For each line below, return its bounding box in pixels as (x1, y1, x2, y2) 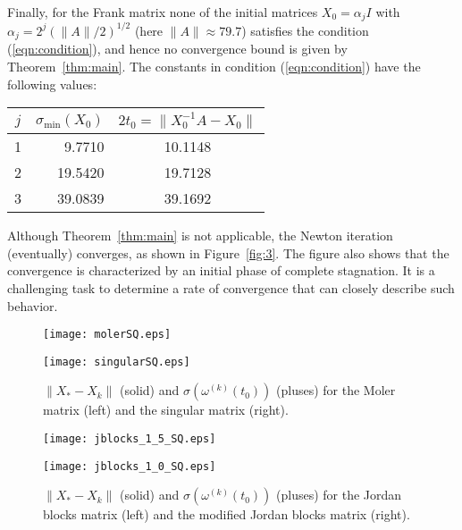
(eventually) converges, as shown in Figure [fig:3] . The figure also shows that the (7, 243, 449, 262)
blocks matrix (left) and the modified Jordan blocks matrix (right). (43, 505, 410, 524)
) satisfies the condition (241, 21, 369, 39)
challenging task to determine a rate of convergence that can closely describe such (7, 278, 455, 297)
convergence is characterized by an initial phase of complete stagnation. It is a (7, 261, 435, 280)
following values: (7, 74, 97, 93)
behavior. (7, 296, 58, 315)
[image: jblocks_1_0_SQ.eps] (43, 459, 216, 473)
